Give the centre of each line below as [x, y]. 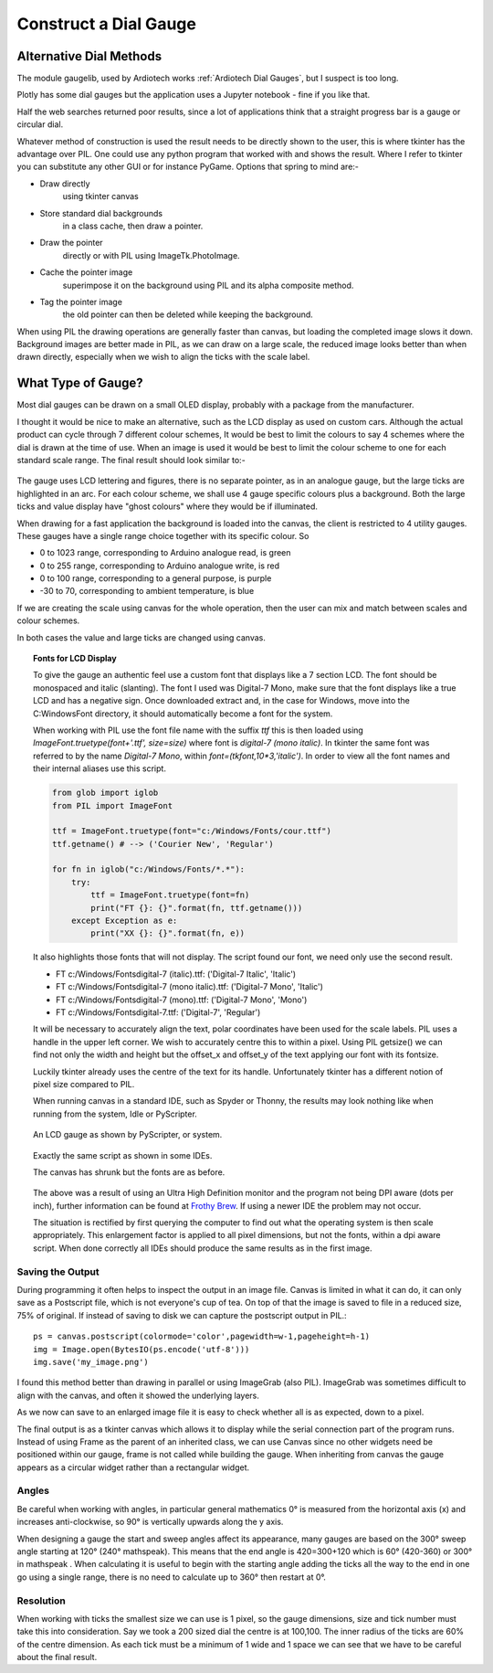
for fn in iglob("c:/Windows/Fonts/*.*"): [148, 869]
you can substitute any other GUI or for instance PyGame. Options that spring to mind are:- [188, 167]
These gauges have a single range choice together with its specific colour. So [163, 535]
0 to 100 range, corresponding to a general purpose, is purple [156, 578]
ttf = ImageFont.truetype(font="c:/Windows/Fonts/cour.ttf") [192, 831]
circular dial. [40, 124]
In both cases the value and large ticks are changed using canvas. [142, 637]
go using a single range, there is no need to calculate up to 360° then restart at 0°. [171, 1577]
